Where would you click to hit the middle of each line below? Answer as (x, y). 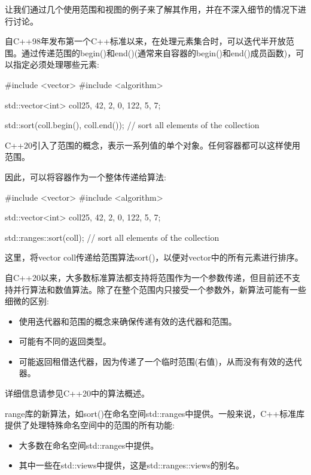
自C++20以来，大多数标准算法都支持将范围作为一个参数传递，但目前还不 (148, 277)
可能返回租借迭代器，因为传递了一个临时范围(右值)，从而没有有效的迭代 (160, 361)
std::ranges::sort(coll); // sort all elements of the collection (112, 237)
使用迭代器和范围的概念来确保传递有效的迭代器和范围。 (128, 321)
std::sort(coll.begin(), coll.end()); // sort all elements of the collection (132, 125)
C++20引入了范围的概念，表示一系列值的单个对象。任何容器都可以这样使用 (153, 145)
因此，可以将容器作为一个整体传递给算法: (86, 176)
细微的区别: (27, 301)
